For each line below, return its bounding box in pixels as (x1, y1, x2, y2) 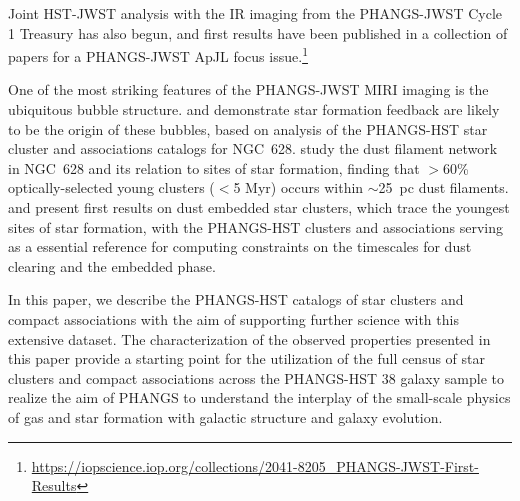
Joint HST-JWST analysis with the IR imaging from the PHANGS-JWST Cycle (8, 3, 502, 23)
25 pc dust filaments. (378, 177, 509, 198)
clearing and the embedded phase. (8, 255, 216, 276)
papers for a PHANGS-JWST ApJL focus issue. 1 (8, 43, 308, 66)
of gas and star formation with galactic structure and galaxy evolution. (8, 406, 443, 427)
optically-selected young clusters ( (8, 177, 215, 198)
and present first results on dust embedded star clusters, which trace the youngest (8, 197, 510, 217)
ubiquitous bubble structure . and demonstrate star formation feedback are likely (8, 99, 500, 120)
